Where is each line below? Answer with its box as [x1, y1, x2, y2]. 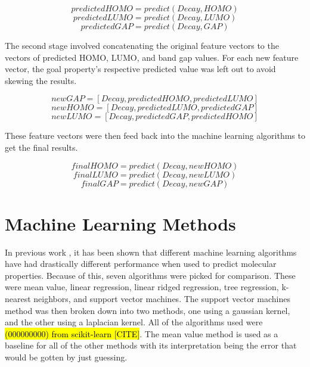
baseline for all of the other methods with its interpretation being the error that [5, 339, 297, 352]
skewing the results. [5, 74, 77, 86]
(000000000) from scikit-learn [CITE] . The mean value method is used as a [5, 327, 278, 340]
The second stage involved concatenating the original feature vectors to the [5, 39, 279, 51]
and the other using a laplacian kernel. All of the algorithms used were [5, 316, 263, 328]
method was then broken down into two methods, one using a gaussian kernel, [5, 304, 290, 316]
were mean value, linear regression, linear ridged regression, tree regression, [5, 281, 279, 293]
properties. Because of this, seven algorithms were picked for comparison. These [5, 269, 296, 281]
